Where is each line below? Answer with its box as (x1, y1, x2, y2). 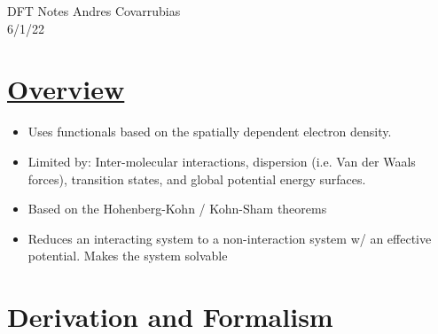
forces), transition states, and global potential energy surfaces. (27, 169, 366, 188)
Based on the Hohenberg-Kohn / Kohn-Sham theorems (27, 199, 327, 218)
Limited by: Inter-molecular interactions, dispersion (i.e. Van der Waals (27, 151, 416, 170)
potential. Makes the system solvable (27, 246, 228, 265)
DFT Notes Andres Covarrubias (7, 2, 181, 19)
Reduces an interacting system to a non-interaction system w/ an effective (27, 229, 432, 247)
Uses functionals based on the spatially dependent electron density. (27, 122, 392, 141)
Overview (7, 71, 125, 107)
